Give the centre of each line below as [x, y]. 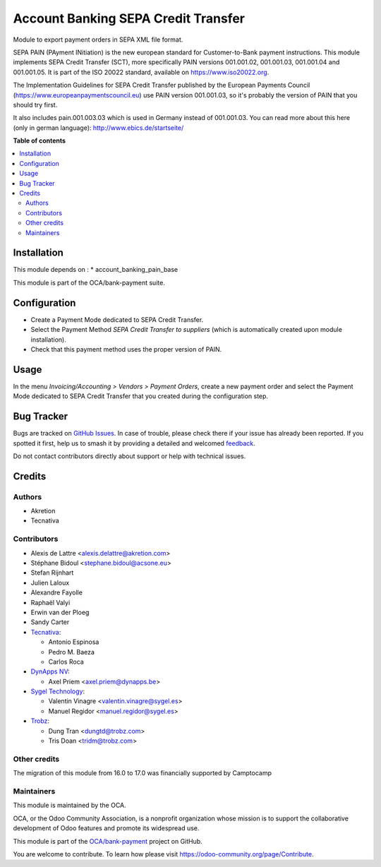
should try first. [35, 104]
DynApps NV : [50, 671]
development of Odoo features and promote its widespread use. [106, 828]
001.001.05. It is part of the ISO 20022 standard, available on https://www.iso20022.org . [141, 72]
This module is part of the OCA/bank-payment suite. [89, 282]
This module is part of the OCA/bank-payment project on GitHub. [108, 841]
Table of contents [40, 140]
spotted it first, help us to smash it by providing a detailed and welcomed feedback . [134, 443]
